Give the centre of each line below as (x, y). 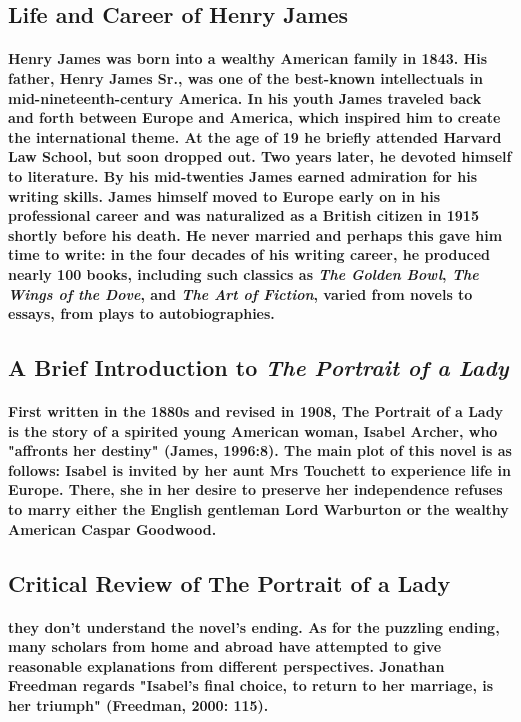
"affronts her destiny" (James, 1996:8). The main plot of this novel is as (260, 450)
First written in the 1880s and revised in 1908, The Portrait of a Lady (256, 411)
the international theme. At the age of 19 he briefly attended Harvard (255, 136)
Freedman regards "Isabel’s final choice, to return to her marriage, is (251, 685)
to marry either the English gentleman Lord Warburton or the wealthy (258, 509)
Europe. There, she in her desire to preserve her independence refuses (255, 489)
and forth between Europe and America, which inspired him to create (254, 117)
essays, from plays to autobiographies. (141, 313)
